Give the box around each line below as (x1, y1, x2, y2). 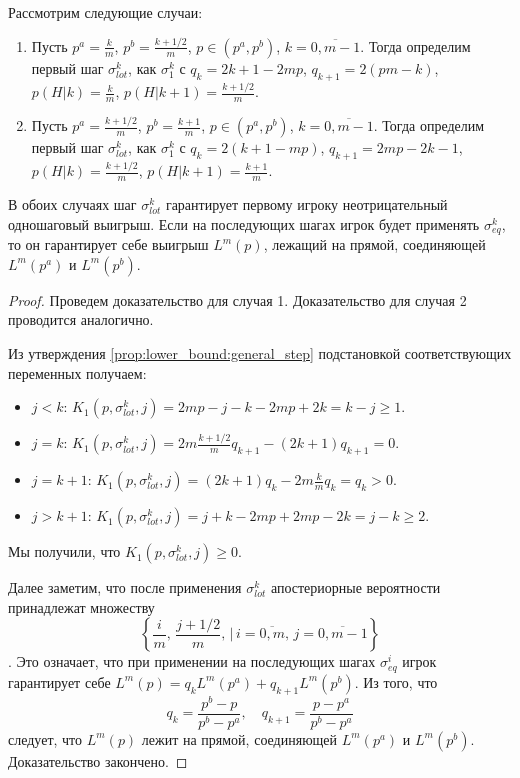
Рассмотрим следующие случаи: (8, 2, 203, 22)
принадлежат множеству (8, 596, 155, 617)
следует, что (8, 728, 83, 749)
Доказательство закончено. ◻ (8, 750, 188, 771)
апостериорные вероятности (270, 577, 441, 598)
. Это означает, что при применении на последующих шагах (8, 651, 376, 672)
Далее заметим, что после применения (8, 577, 242, 598)
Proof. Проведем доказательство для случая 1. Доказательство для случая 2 (8, 289, 467, 310)
